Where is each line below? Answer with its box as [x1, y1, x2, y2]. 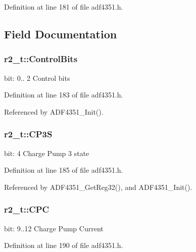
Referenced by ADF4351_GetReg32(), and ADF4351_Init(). [4, 181, 192, 192]
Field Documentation [4, 26, 117, 41]
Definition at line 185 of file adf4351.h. [4, 165, 123, 175]
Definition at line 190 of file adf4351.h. [4, 240, 123, 250]
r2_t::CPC [4, 203, 50, 216]
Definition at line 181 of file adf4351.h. [4, 2, 123, 12]
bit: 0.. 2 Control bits [4, 72, 70, 83]
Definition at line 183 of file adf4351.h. [4, 89, 123, 100]
